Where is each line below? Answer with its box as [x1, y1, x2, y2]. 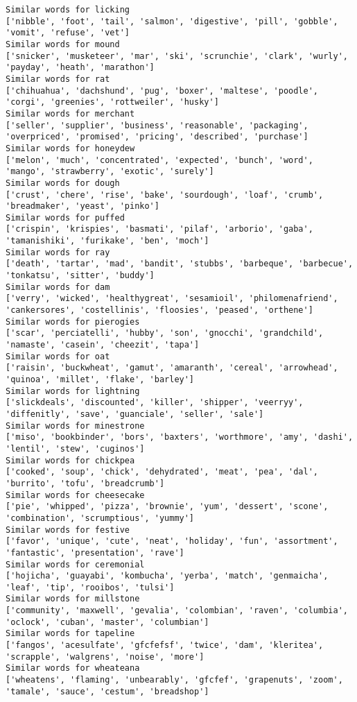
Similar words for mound [6, 39, 120, 49]
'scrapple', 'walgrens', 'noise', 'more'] [6, 651, 204, 662]
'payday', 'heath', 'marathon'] [6, 62, 155, 73]
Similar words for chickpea [6, 455, 135, 465]
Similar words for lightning [6, 386, 140, 396]
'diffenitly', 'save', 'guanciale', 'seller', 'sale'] [6, 409, 264, 419]
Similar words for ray [6, 247, 110, 257]
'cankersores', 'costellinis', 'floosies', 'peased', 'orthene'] [6, 305, 313, 316]
